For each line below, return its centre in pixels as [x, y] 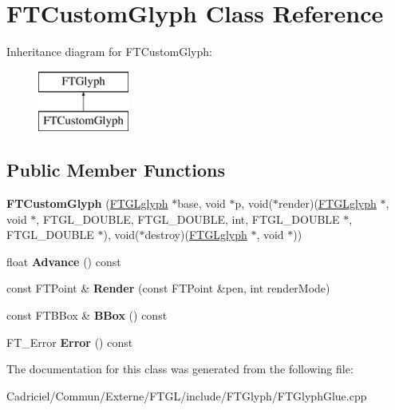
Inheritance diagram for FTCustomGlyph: [109, 52]
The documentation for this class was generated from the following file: [180, 369]
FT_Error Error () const [70, 342]
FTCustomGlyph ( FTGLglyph [87, 203]
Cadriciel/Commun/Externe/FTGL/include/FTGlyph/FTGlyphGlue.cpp [187, 395]
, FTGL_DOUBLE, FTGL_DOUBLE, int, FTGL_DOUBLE [188, 219]
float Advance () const [64, 261]
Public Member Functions [116, 170]
